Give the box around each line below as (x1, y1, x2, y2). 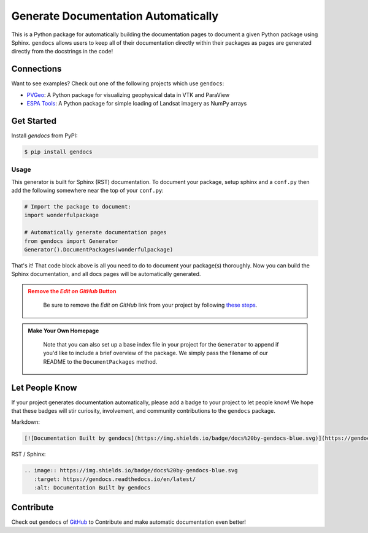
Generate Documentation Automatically (11, 9, 219, 23)
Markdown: (11, 418, 40, 426)
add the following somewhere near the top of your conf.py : (11, 187, 164, 194)
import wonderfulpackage (24, 212, 99, 219)
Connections (11, 64, 62, 74)
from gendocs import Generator (24, 237, 119, 245)
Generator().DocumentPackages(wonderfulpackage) (24, 246, 174, 253)
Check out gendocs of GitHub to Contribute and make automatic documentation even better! (11, 518, 247, 526)
